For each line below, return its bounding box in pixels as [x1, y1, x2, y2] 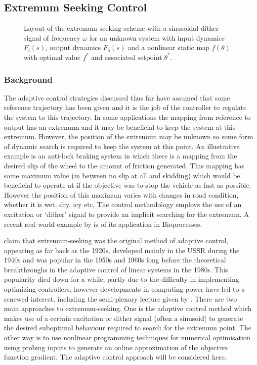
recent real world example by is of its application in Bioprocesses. [4, 218, 202, 229]
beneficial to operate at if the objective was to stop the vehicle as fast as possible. [4, 180, 251, 190]
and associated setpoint [91, 52, 162, 62]
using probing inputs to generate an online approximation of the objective [4, 342, 228, 352]
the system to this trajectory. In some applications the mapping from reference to [4, 111, 251, 122]
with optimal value [24, 52, 81, 62]
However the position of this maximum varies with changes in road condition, [4, 189, 239, 200]
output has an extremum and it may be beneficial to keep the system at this [4, 121, 236, 132]
